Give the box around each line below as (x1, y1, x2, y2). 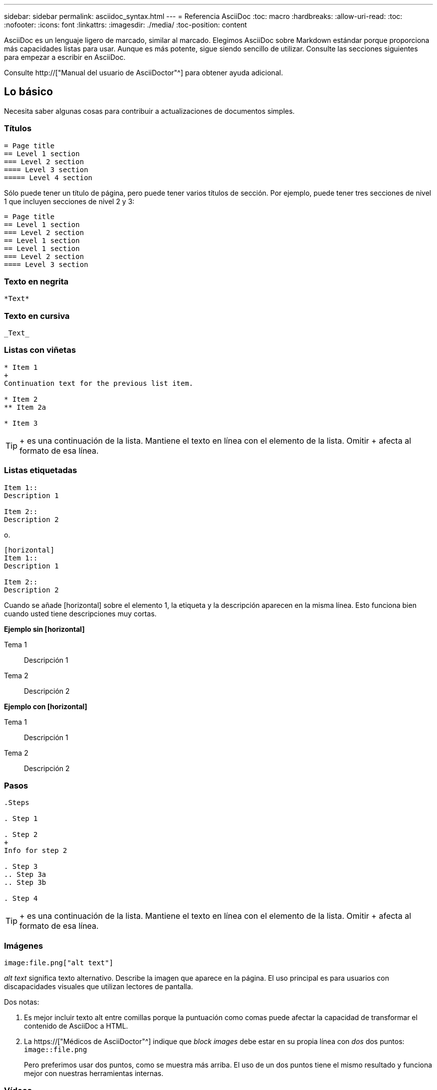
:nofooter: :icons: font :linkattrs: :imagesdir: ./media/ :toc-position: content (4, 20, 247, 29)
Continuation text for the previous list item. (4, 379, 194, 387)
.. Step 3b (4, 878, 46, 887)
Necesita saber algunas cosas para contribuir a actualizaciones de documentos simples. (4, 106, 295, 115)
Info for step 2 (4, 846, 67, 855)
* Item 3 (4, 419, 38, 427)
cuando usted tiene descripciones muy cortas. (4, 609, 157, 618)
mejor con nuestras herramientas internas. (24, 1069, 164, 1078)
